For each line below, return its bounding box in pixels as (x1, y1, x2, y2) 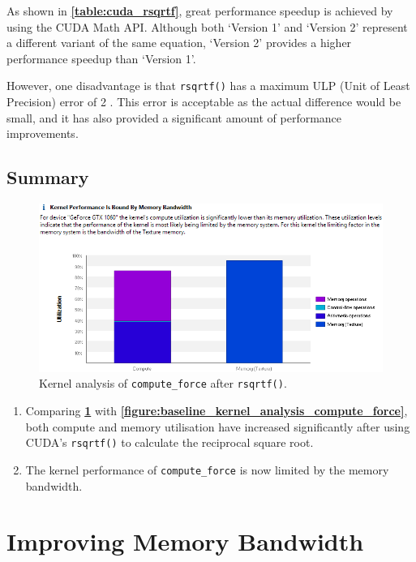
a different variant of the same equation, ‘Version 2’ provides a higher (6, 34, 352, 51)
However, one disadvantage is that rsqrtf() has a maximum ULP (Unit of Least (6, 77, 410, 94)
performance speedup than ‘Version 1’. (6, 49, 196, 66)
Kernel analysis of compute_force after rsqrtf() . (39, 375, 287, 392)
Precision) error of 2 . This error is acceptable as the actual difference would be (6, 93, 401, 110)
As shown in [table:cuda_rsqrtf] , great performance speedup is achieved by (6, 2, 393, 19)
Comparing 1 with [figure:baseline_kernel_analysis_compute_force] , (25, 402, 408, 419)
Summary (6, 165, 89, 190)
